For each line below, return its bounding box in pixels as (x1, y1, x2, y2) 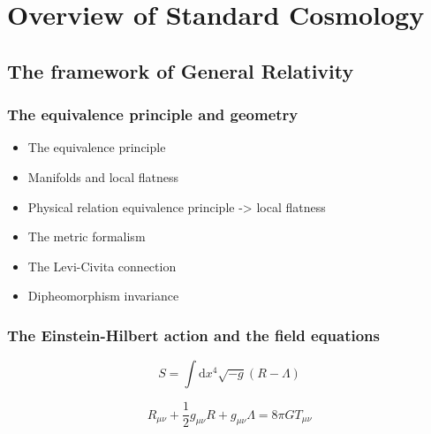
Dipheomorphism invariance (27, 286, 179, 305)
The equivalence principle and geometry (7, 103, 299, 126)
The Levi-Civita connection (27, 256, 177, 275)
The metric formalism (27, 227, 146, 246)
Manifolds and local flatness (27, 167, 178, 186)
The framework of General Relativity (7, 57, 354, 84)
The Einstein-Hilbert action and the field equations (7, 324, 380, 346)
